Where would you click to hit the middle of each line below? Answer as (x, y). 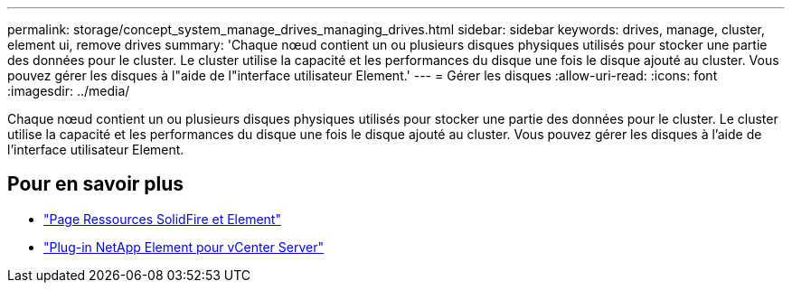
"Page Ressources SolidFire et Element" (162, 219)
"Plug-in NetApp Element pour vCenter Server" (184, 247)
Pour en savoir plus (96, 184)
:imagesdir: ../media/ (69, 91)
